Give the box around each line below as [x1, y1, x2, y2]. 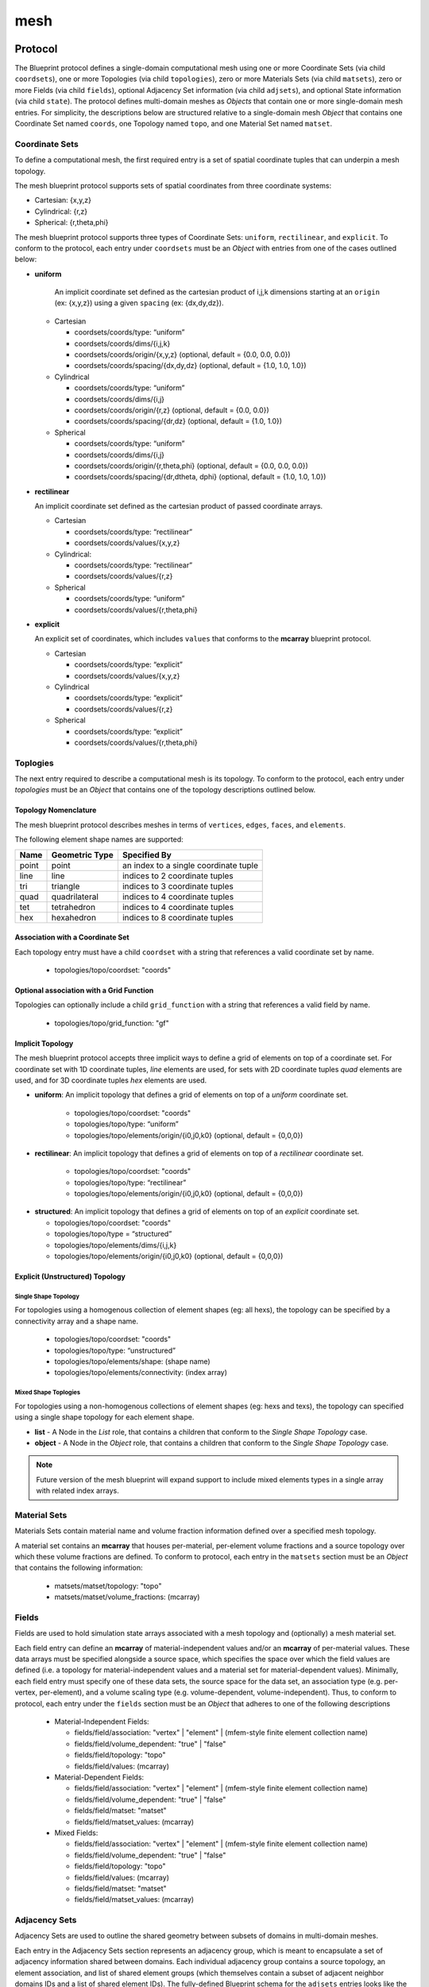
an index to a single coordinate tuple [122, 859, 258, 870]
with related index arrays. [36, 1486, 119, 1496]
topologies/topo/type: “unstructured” [54, 1346, 176, 1355]
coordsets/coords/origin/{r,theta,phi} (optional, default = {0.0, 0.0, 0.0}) [74, 461, 309, 471]
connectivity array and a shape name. [14, 1316, 139, 1326]
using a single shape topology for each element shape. [14, 1412, 195, 1422]
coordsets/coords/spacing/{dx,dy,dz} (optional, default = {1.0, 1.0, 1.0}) [74, 361, 307, 370]
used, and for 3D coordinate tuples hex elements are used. [14, 1075, 207, 1085]
